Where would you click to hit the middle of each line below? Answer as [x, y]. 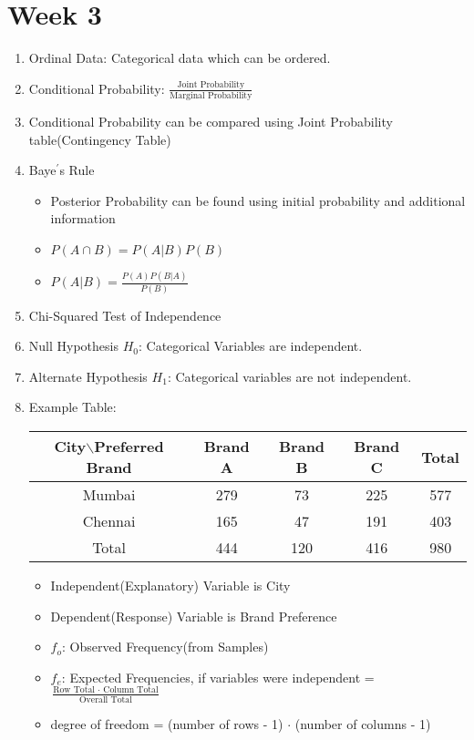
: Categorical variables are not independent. [289, 376]
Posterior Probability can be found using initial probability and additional [258, 200]
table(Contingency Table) [100, 139]
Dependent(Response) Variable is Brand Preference [194, 616]
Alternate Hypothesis [88, 376]
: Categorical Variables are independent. [250, 346]
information [83, 218]
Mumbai [109, 494]
